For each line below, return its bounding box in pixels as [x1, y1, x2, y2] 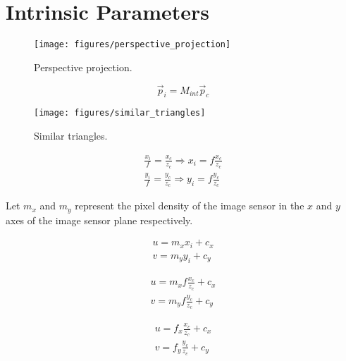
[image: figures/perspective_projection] [34, 39, 231, 50]
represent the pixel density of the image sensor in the [75, 198, 304, 213]
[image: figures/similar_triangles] [34, 108, 206, 118]
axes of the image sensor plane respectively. [6, 212, 193, 227]
